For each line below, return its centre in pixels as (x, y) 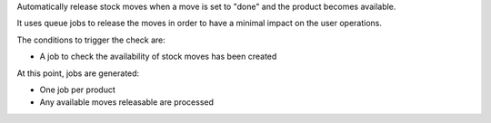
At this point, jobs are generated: (78, 73)
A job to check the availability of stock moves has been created (158, 57)
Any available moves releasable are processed (126, 102)
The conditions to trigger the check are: (91, 40)
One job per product (77, 90)
